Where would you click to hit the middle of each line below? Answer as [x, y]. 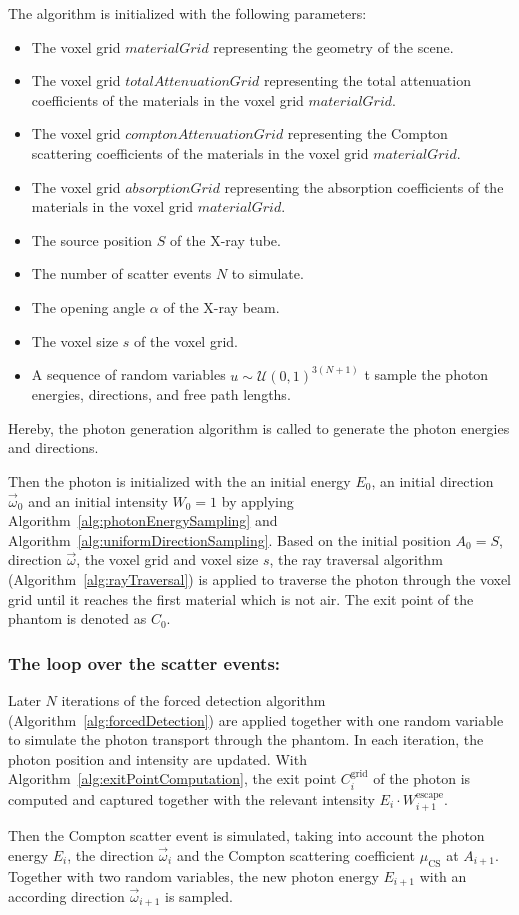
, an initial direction [432, 480]
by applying [257, 500]
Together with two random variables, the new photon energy [193, 875]
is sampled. [199, 895]
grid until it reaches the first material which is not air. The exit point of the [241, 598]
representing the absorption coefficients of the [364, 186]
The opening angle [88, 306]
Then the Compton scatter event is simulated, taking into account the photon [246, 835]
